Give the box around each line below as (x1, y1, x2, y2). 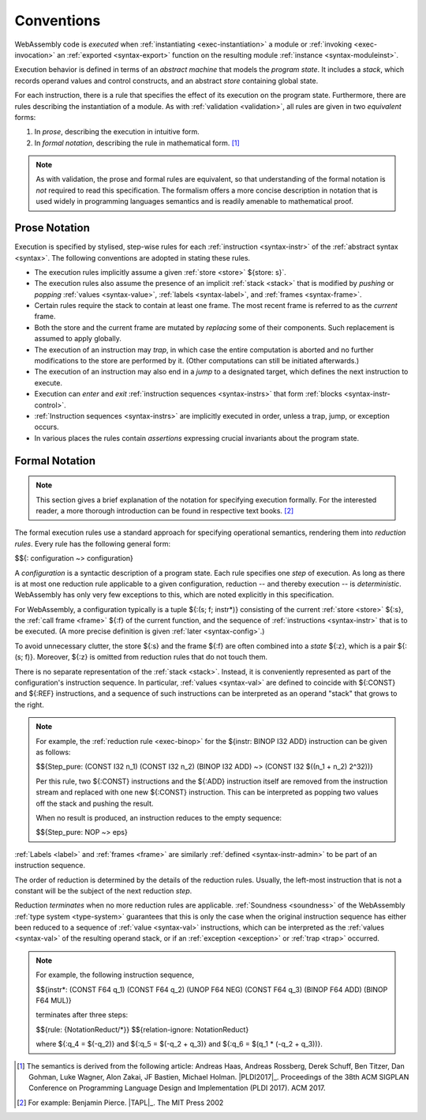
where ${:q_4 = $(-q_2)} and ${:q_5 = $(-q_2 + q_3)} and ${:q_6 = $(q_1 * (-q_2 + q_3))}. (35, 1039, 323, 1049)
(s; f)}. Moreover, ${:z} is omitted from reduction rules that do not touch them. (14, 652, 268, 662)
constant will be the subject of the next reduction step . (14, 885, 192, 896)
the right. (14, 700, 45, 709)
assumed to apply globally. (34, 334, 121, 344)
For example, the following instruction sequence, (35, 970, 195, 979)
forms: (14, 112, 36, 122)
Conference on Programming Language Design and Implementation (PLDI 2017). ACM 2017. (28, 1083, 327, 1093)
